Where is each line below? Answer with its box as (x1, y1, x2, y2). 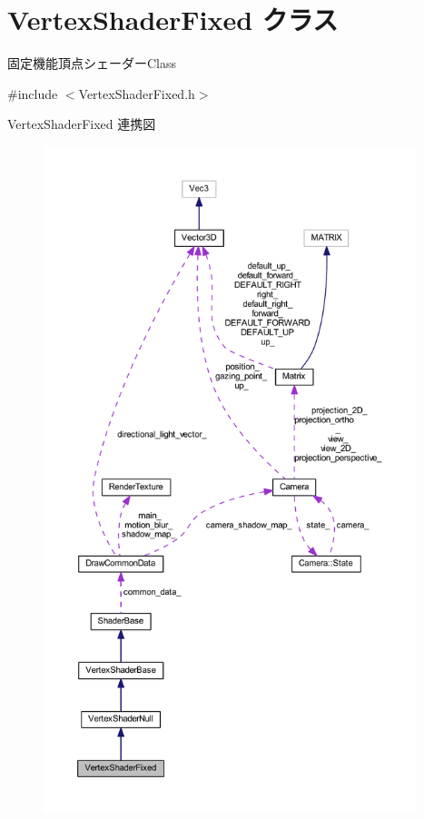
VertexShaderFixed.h (78, 84, 195, 103)
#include (7, 84, 58, 103)
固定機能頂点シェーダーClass (7, 54, 177, 73)
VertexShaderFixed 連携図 (7, 114, 156, 133)
